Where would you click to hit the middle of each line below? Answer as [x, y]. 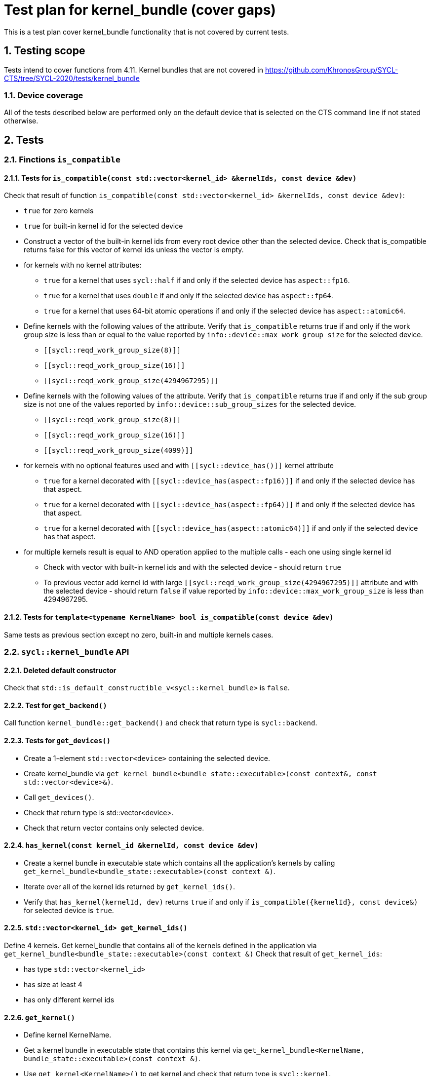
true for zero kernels [59, 211]
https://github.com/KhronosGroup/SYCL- [332, 70]
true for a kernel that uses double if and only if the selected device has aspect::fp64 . [188, 296]
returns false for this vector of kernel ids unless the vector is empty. [134, 250]
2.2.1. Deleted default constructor [60, 670]
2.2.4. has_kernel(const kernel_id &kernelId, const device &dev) [131, 845]
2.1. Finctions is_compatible [62, 160]
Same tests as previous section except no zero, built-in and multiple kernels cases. [139, 635]
